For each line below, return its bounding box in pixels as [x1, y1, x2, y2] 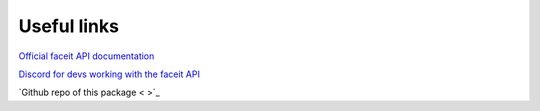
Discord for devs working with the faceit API [18, 68, 200, 80]
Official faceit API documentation [18, 50, 155, 62]
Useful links [18, 15, 120, 37]
